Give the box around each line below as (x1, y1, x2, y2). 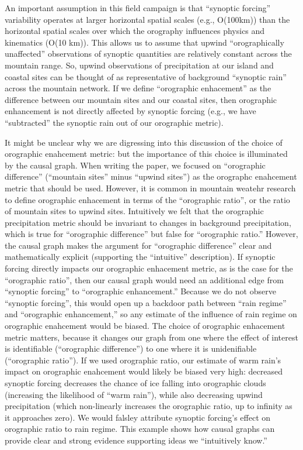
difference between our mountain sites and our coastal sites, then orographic (5, 93, 277, 105)
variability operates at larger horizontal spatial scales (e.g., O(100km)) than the (5, 13, 290, 25)
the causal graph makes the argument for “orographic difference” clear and (5, 239, 272, 251)
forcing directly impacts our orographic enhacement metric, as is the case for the (5, 262, 293, 274)
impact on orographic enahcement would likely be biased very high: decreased (5, 365, 283, 377)
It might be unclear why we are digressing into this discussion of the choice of (5, 136, 283, 148)
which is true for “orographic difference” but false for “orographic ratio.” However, (5, 228, 298, 240)
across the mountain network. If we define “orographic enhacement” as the (5, 82, 271, 94)
